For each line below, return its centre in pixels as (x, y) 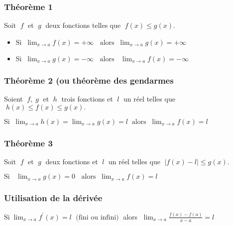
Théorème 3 (28, 143)
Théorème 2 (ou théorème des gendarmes (89, 80)
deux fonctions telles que (83, 25)
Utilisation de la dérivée (53, 198)
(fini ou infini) (97, 217)
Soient (13, 99)
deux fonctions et (72, 161)
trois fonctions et (87, 99)
